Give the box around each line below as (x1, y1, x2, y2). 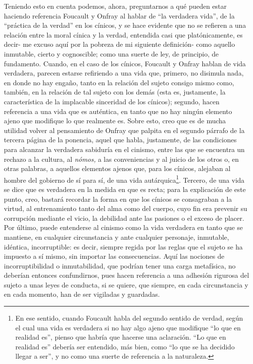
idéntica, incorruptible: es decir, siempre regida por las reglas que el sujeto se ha (4, 241, 243, 251)
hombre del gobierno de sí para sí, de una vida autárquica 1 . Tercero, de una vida (4, 173, 245, 185)
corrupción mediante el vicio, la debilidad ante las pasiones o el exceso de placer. (4, 212, 244, 223)
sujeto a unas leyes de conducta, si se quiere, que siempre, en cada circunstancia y (4, 279, 249, 289)
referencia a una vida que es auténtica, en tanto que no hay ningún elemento (4, 106, 232, 116)
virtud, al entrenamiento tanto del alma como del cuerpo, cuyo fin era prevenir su (4, 203, 248, 213)
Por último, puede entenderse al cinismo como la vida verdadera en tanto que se (4, 222, 243, 232)
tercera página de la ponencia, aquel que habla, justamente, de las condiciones (4, 134, 237, 145)
